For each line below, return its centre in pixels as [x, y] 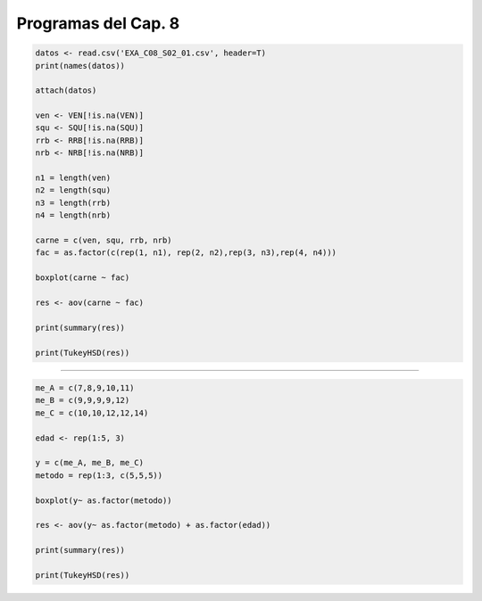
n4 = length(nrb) [73, 215]
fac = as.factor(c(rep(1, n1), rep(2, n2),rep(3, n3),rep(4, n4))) [186, 253]
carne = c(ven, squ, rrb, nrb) [104, 240]
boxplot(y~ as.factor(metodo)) [104, 500]
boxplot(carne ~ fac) [83, 278]
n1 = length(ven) [73, 178]
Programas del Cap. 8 [98, 23]
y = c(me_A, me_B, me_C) [90, 463]
